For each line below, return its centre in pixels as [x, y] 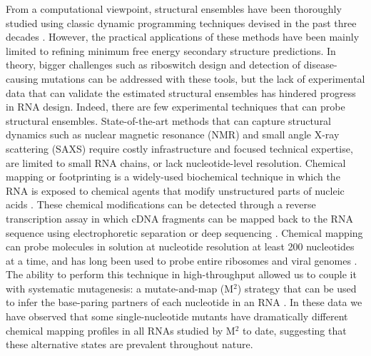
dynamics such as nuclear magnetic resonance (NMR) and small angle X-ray [173, 134]
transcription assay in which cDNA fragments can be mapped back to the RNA [179, 218]
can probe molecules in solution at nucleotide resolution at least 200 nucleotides [180, 246]
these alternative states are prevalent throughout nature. [129, 344]
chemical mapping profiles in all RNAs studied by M [121, 330]
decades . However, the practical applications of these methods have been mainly [183, 37]
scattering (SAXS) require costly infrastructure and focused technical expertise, [179, 148]
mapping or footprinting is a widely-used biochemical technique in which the [173, 177]
